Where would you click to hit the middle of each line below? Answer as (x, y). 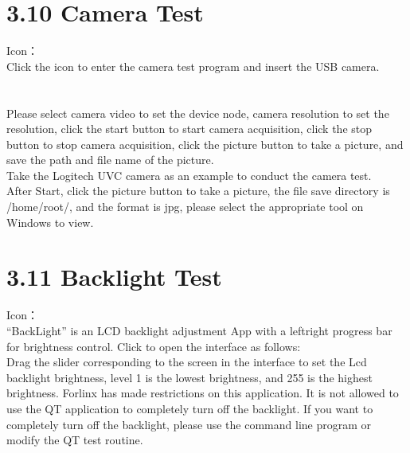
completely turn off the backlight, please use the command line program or (189, 424)
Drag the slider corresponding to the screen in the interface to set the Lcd (187, 362)
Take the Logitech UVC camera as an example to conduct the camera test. (189, 175)
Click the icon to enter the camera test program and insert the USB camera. (193, 66)
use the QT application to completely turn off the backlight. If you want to (190, 408)
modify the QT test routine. (75, 440)
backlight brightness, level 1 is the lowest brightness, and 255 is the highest (189, 377)
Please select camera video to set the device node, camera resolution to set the (198, 113)
